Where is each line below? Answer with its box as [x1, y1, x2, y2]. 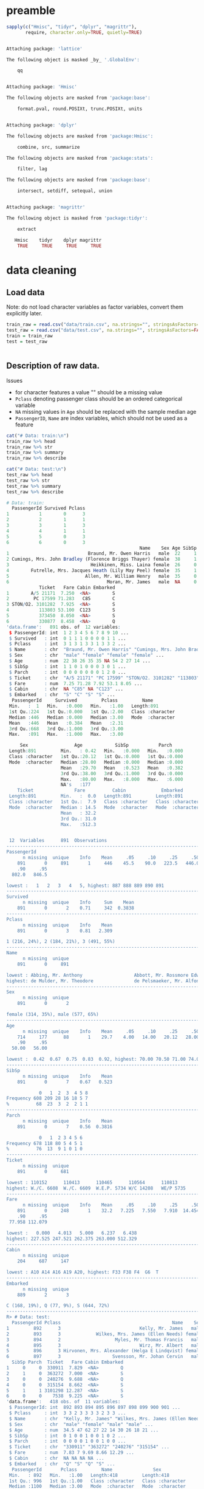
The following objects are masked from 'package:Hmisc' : [6, 133, 154, 139]
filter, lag [17, 166, 47, 172]
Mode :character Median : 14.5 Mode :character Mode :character [8, 804, 200, 810]
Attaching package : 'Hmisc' [6, 84, 78, 90]
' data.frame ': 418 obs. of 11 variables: [6, 1398, 121, 1405]
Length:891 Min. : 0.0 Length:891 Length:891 [8, 793, 183, 799]
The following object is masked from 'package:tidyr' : [6, 215, 148, 221]
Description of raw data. [6, 361, 100, 371]
